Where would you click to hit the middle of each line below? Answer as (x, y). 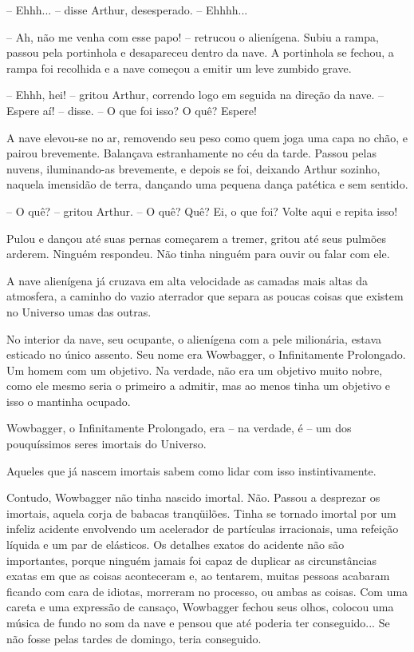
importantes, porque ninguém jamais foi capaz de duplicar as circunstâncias (192, 560)
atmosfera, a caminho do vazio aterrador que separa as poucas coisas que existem (205, 296)
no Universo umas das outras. (79, 311)
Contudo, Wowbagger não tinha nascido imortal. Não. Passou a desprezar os (193, 497)
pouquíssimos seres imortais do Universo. (106, 444)
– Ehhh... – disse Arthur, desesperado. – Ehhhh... (127, 10)
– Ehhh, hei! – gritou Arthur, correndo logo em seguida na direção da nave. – (195, 95)
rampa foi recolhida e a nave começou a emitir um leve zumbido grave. (179, 68)
